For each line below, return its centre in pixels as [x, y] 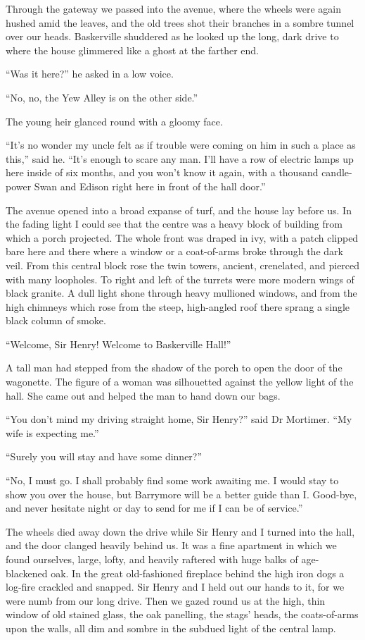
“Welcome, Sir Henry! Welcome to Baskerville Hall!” [119, 344]
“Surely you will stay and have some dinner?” [104, 456]
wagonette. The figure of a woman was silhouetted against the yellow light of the [180, 382]
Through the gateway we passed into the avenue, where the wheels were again [174, 8]
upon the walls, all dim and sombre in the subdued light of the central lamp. [171, 628]
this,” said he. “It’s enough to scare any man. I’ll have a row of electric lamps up [180, 158]
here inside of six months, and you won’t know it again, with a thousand [162, 172]
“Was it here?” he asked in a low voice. [90, 74]
